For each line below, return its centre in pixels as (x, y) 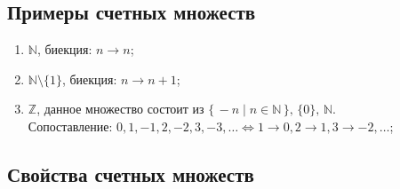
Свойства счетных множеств (131, 173)
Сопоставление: (70, 126)
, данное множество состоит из (120, 109)
